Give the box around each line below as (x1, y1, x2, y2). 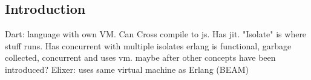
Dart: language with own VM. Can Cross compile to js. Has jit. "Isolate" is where (5, 28, 307, 40)
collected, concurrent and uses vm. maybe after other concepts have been (5, 51, 276, 64)
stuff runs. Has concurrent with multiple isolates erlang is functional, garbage (5, 39, 292, 52)
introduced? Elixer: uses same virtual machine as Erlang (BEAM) (5, 63, 249, 75)
